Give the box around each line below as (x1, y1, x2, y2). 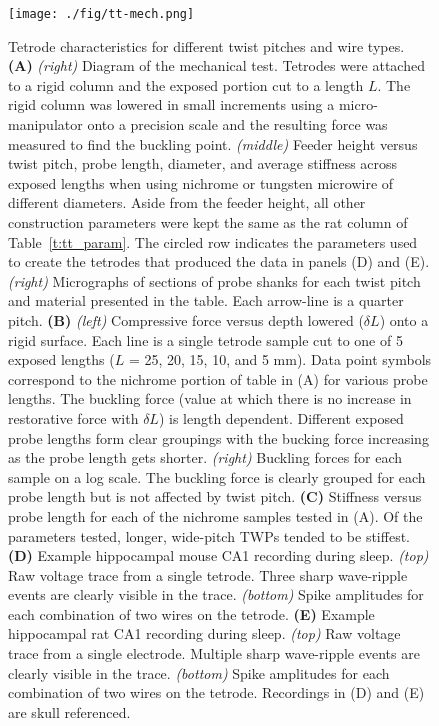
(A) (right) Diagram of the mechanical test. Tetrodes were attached (8, 55, 425, 76)
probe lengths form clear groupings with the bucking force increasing (8, 427, 429, 448)
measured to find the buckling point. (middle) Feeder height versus (8, 133, 418, 154)
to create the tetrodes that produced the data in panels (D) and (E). (8, 251, 430, 272)
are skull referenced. (8, 701, 131, 722)
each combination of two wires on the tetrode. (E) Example (8, 603, 375, 624)
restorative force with (8, 407, 139, 428)
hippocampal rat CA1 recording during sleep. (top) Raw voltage (8, 623, 401, 644)
